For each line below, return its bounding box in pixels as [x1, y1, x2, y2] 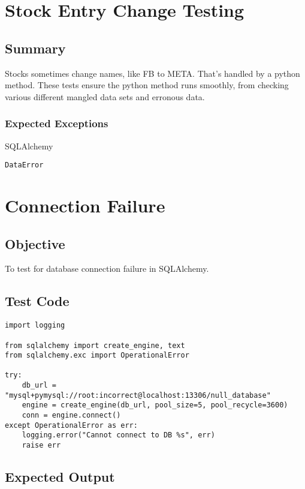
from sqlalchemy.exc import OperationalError [5, 351, 189, 360]
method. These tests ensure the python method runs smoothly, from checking [5, 79, 289, 91]
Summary [5, 38, 66, 57]
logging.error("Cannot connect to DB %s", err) [22, 431, 215, 440]
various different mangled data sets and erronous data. [5, 90, 205, 103]
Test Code [5, 292, 70, 310]
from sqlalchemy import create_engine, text [5, 341, 185, 350]
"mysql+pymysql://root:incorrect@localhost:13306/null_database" [5, 391, 271, 400]
